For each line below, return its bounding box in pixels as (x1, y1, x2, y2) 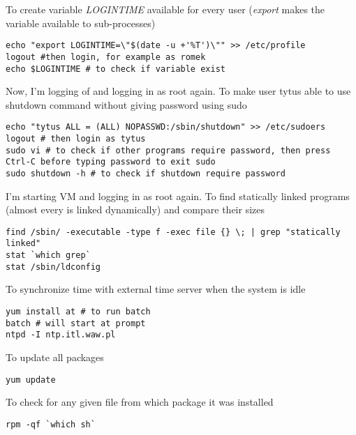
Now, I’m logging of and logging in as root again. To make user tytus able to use (6, 84, 351, 98)
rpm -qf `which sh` (6, 419, 96, 429)
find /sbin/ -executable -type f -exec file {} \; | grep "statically (6, 227, 341, 237)
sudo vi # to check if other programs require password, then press (6, 145, 331, 155)
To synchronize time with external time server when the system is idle (6, 282, 306, 296)
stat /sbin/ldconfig (6, 261, 101, 272)
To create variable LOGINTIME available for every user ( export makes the (6, 2, 325, 16)
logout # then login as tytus (6, 134, 146, 144)
